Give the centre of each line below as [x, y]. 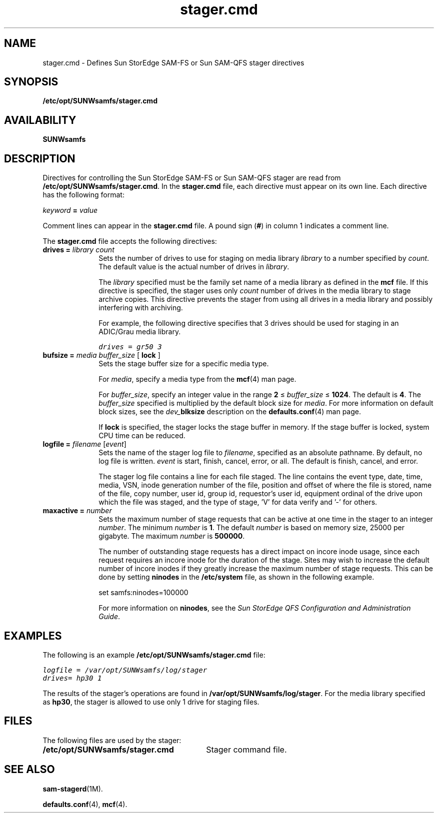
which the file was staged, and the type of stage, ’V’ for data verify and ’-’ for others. [238, 502]
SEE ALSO [29, 770]
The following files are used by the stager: [112, 740]
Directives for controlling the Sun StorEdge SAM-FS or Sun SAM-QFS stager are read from [192, 178]
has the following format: [83, 195]
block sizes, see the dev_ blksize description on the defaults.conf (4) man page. [230, 412]
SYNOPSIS [31, 82]
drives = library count [78, 250]
